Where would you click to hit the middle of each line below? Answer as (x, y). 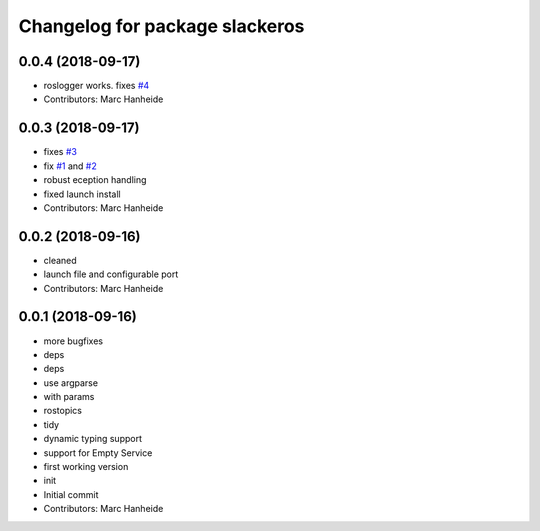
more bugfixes (73, 341)
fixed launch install (82, 194)
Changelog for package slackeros (161, 26)
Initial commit (71, 494)
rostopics (63, 411)
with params (69, 397)
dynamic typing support (92, 439)
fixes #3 (60, 152)
